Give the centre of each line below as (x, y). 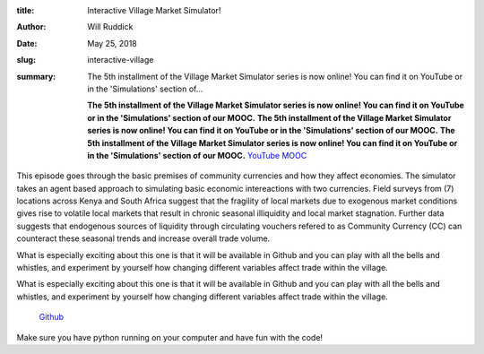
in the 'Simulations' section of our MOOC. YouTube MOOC (197, 155)
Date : (27, 43)
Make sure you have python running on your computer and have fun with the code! (169, 337)
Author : (31, 27)
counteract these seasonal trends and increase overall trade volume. (143, 238)
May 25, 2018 (112, 43)
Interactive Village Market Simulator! (154, 10)
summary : (36, 76)
